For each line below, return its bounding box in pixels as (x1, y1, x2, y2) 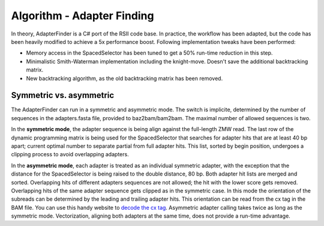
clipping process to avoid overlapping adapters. (11, 151, 129, 158)
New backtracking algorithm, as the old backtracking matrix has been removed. (26, 75, 223, 82)
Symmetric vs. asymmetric (11, 90, 115, 100)
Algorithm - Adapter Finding (11, 9, 154, 22)
